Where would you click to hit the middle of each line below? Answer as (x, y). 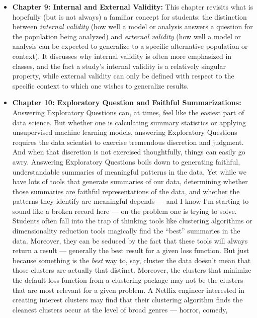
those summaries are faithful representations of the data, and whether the (126, 191)
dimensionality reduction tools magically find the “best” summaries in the (126, 231)
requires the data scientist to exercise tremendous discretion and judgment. (128, 142)
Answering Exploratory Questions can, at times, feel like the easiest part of (128, 112)
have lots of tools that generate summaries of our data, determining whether (130, 181)
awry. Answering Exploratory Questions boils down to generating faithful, (126, 161)
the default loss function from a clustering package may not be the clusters (128, 280)
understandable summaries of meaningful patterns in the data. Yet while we (129, 171)
